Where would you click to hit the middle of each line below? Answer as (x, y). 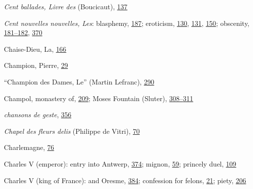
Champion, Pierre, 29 (36, 65)
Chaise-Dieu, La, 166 (35, 49)
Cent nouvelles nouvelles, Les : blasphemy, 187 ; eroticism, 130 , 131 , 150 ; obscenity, (127, 23)
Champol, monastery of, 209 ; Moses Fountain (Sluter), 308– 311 (99, 98)
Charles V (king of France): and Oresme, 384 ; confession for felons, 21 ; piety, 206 (125, 180)
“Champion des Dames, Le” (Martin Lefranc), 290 (79, 81)
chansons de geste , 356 (38, 115)
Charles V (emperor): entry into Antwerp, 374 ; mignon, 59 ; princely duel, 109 (120, 163)
